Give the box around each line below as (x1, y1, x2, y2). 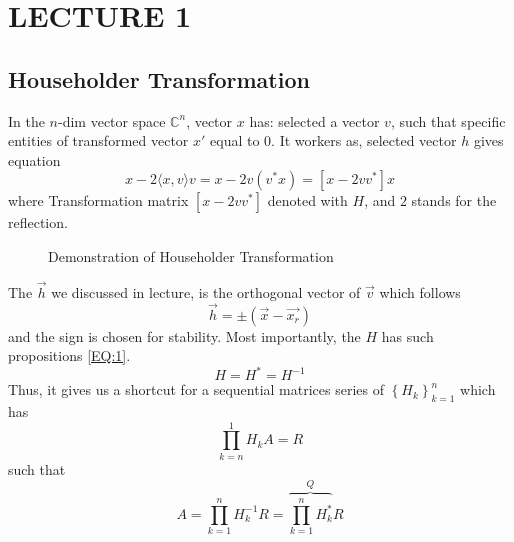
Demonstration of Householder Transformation (48, 245, 334, 266)
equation (8, 149, 61, 170)
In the (8, 110, 45, 131)
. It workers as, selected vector (271, 130, 457, 151)
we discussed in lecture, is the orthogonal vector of (51, 281, 361, 302)
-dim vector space (58, 110, 166, 131)
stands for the (411, 190, 497, 211)
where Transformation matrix (8, 190, 189, 211)
